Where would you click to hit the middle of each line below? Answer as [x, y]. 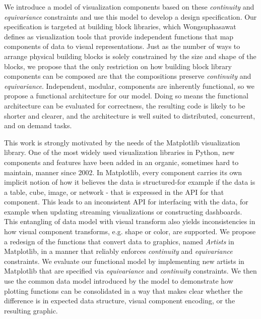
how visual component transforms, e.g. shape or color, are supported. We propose [130, 231]
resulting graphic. [31, 310]
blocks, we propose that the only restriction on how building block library [118, 66]
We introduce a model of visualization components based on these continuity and [129, 7]
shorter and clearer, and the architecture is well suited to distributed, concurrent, [130, 115]
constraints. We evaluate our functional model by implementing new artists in [124, 261]
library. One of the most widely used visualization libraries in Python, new [119, 152]
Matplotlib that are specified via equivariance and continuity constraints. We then [130, 271]
